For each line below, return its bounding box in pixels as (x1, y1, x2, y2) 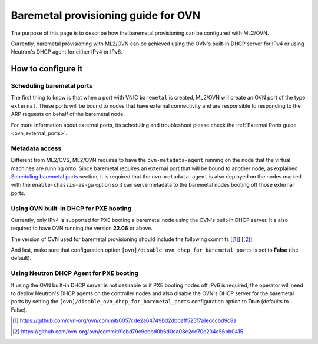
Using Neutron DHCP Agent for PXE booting (11, 269, 138, 277)
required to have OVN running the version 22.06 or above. (11, 224, 153, 232)
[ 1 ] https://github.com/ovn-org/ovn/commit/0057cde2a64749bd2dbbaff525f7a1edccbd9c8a (12, 317, 237, 324)
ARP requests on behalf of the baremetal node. (11, 111, 125, 118)
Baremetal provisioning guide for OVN (11, 9, 201, 22)
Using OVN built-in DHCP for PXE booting (11, 204, 132, 212)
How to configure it (11, 64, 83, 74)
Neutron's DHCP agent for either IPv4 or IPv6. (11, 48, 122, 55)
